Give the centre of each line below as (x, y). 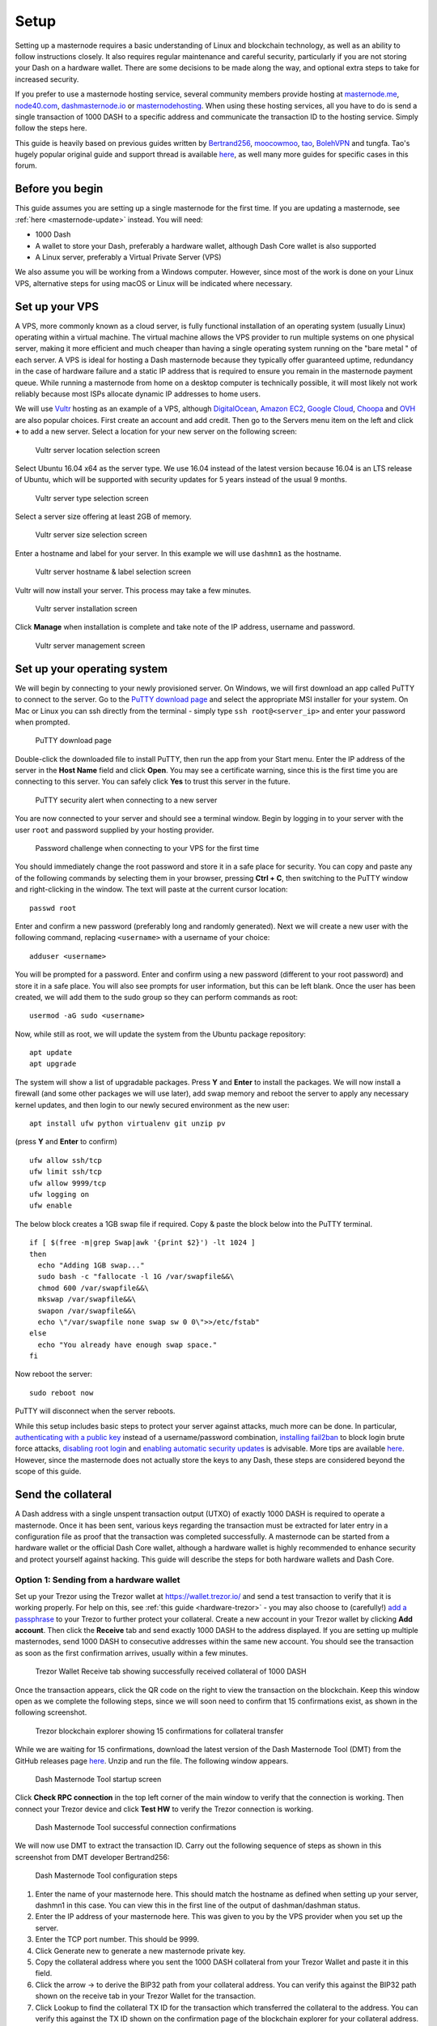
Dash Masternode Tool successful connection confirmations (136, 1827)
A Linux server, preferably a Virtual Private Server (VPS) (128, 257)
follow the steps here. (51, 128)
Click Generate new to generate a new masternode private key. (140, 1951)
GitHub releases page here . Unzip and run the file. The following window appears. (152, 1761)
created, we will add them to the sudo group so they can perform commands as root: (157, 997)
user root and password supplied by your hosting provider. (115, 830)
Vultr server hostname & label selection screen (113, 572)
